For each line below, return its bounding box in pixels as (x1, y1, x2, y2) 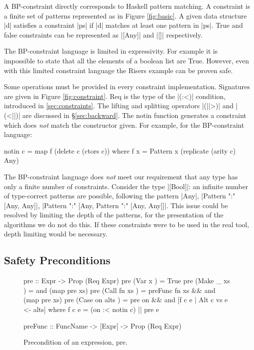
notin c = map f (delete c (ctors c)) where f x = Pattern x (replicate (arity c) (4, 145, 236, 156)
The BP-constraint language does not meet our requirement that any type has (4, 171, 238, 181)
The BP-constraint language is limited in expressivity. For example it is (4, 46, 218, 56)
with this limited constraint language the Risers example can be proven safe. (4, 65, 233, 75)
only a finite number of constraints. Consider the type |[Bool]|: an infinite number (4, 181, 248, 191)
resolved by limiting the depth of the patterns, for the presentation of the (4, 210, 224, 220)
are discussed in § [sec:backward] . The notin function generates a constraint (22, 110, 247, 120)
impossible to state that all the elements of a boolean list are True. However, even (4, 55, 249, 65)
